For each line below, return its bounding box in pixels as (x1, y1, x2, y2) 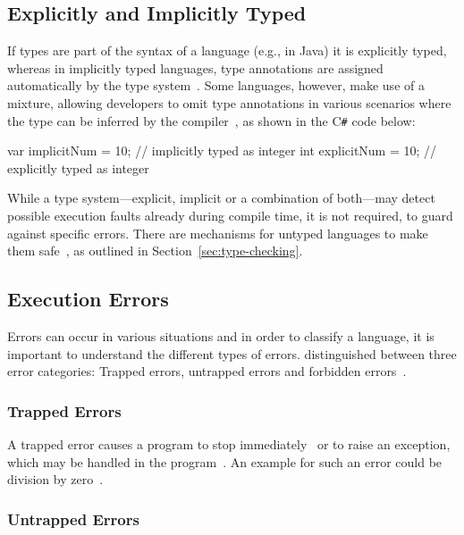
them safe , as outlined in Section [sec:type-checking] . (7, 241, 303, 260)
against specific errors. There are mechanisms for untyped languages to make (7, 223, 428, 242)
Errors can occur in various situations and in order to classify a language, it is (7, 327, 434, 345)
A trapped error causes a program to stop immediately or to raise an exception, (7, 435, 451, 453)
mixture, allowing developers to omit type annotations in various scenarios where (7, 93, 451, 112)
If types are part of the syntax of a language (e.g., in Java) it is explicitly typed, (7, 41, 447, 60)
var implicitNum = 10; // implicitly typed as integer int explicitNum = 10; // (7, 141, 437, 160)
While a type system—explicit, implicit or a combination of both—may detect (7, 188, 435, 207)
